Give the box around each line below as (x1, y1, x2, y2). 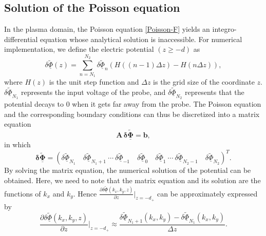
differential (4, 33, 38, 44)
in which (4, 139, 31, 150)
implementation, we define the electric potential (4, 44, 154, 54)
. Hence (73, 188, 97, 199)
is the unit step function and (49, 76, 139, 87)
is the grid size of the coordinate (153, 76, 255, 87)
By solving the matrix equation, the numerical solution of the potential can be (4, 165, 251, 175)
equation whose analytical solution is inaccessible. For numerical (40, 33, 242, 44)
